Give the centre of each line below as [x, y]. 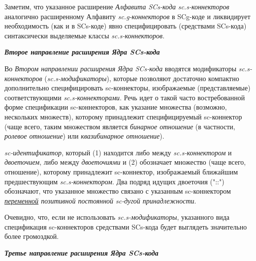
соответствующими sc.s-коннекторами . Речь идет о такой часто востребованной [125, 97]
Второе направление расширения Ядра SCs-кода [82, 52]
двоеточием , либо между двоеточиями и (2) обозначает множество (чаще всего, [125, 162]
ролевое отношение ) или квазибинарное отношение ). [84, 136]
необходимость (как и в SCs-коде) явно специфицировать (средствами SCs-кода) [126, 26]
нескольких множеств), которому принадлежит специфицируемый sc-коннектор [123, 116]
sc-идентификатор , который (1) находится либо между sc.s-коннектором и [118, 152]
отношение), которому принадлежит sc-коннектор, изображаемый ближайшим [121, 171]
